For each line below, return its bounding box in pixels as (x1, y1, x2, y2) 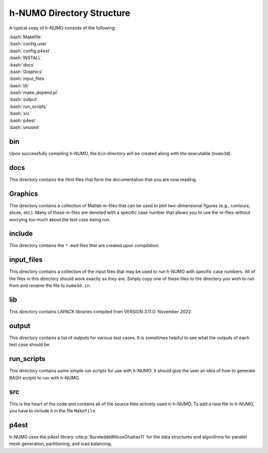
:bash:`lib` (9, 83, 30, 89)
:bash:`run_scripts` (9, 103, 48, 109)
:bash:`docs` (9, 62, 35, 68)
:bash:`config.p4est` (9, 48, 51, 54)
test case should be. (9, 342, 51, 348)
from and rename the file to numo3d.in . (9, 282, 91, 288)
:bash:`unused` (9, 124, 40, 130)
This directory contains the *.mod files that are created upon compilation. (9, 243, 160, 249)
